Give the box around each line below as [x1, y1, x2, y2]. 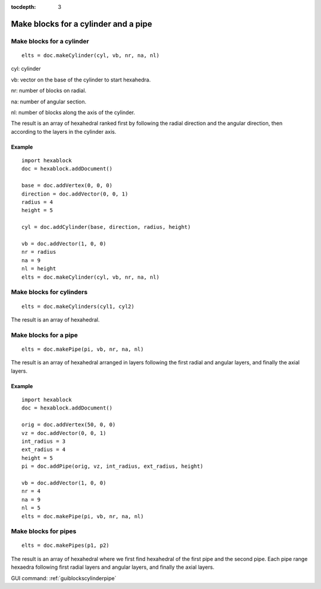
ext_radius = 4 [21, 446, 66, 453]
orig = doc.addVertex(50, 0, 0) [21, 421, 116, 428]
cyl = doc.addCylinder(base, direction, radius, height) [21, 223, 191, 231]
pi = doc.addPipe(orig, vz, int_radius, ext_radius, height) [21, 463, 203, 470]
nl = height [21, 265, 56, 272]
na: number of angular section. [11, 98, 87, 105]
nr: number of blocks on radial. [11, 87, 87, 95]
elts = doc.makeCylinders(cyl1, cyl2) [21, 303, 135, 310]
